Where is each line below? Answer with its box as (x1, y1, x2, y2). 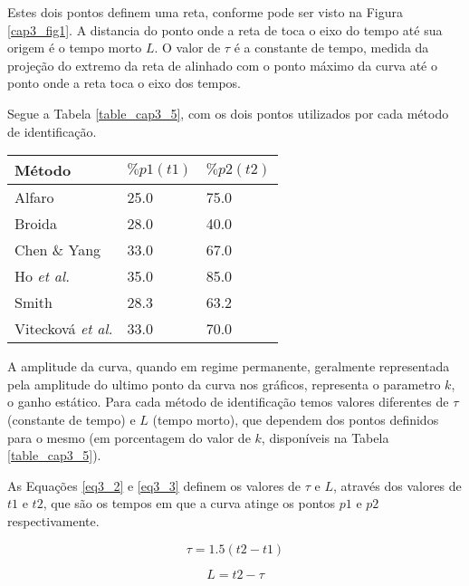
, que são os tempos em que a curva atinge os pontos (43, 494, 336, 513)
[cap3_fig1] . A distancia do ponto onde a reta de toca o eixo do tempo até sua (7, 20, 443, 39)
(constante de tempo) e (7, 409, 136, 428)
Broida (14, 213, 57, 235)
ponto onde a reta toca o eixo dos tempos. (7, 73, 242, 92)
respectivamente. (7, 511, 100, 530)
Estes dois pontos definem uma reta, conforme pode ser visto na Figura (7, 3, 403, 21)
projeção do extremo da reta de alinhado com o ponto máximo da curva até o (7, 55, 437, 74)
